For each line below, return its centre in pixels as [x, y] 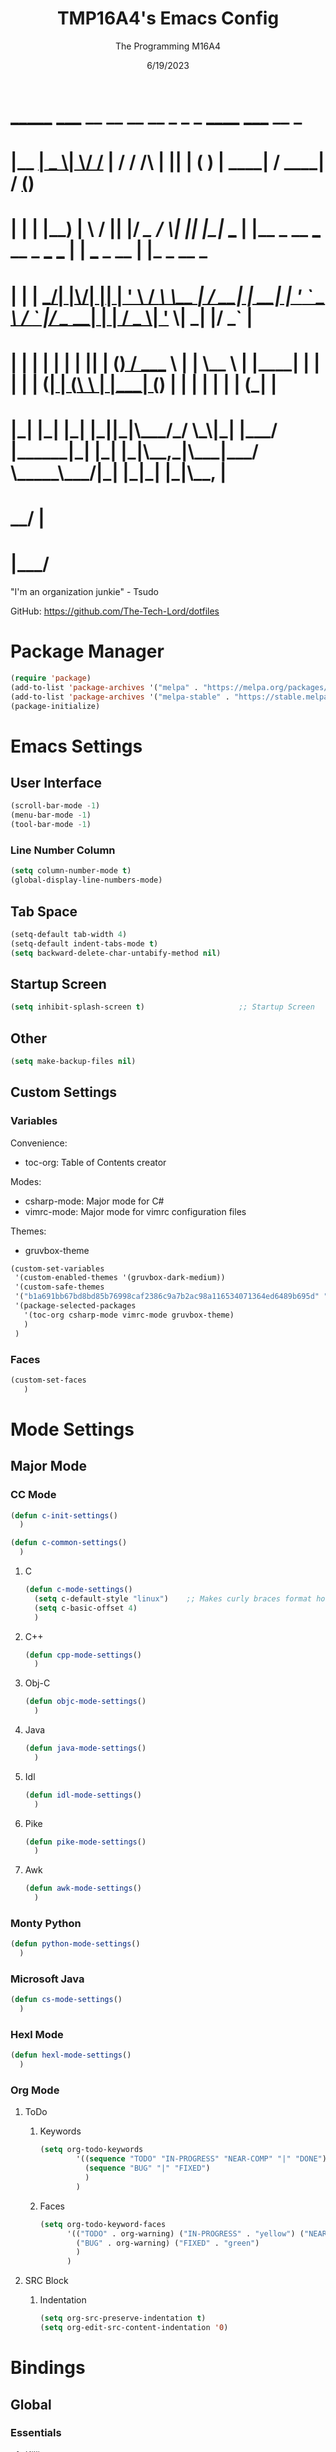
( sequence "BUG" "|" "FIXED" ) [147, 2168]
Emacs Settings [76, 746]
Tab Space [44, 911]
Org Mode [35, 2090]
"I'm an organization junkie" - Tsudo [84, 591]
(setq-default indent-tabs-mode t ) [84, 943]
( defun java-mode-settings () [85, 1748]
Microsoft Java [47, 1979]
